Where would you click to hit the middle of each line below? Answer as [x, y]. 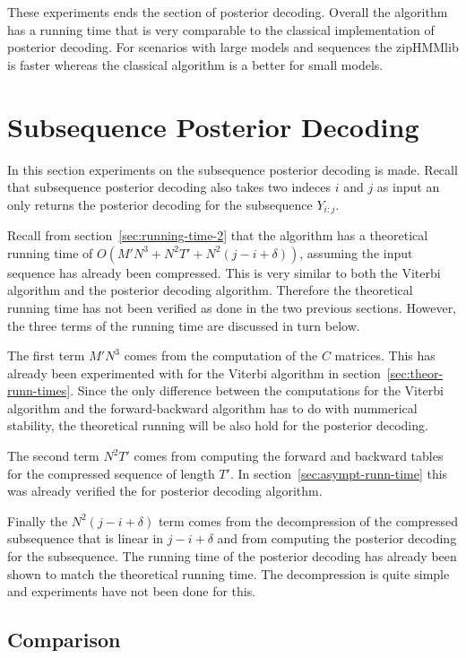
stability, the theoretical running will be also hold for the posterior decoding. [218, 425]
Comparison [64, 640]
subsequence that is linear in [86, 538]
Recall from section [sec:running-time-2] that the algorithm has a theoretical [218, 235]
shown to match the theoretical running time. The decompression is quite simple [229, 573]
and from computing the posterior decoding [337, 538]
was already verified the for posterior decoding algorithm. [165, 491]
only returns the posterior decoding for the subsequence [160, 204]
